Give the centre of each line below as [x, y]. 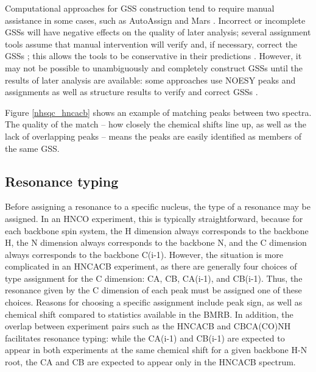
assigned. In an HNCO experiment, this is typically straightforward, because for [154, 218]
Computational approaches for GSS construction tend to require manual [140, 8]
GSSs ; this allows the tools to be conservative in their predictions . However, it [153, 56]
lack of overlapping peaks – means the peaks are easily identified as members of [153, 136]
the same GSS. [32, 148]
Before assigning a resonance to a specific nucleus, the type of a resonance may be [158, 206]
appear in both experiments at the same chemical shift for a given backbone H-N [156, 350]
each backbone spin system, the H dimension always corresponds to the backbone [157, 230]
